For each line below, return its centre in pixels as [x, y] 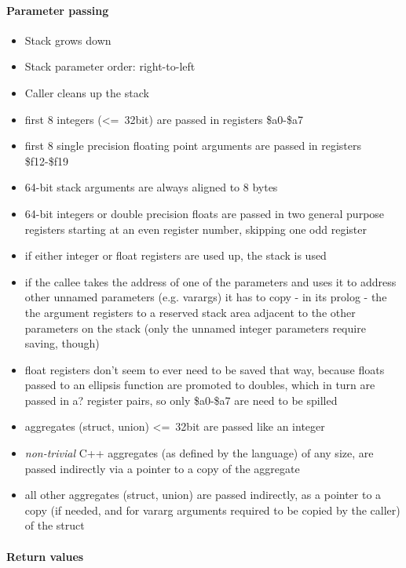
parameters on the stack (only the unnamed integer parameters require [195, 328]
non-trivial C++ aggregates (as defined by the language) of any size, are [199, 453]
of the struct [55, 525]
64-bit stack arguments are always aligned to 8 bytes [151, 187]
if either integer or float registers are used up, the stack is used [176, 255]
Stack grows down [68, 40]
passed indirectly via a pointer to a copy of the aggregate [162, 468]
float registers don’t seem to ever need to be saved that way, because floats [205, 369]
